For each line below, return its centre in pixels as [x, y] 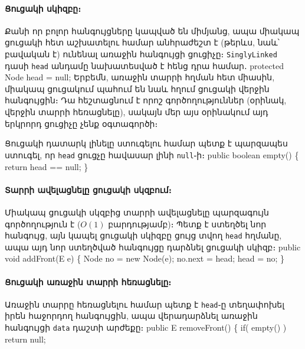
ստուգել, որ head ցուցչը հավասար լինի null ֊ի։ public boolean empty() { [152, 154]
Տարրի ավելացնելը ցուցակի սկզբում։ [88, 189]
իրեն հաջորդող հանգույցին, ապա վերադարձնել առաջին [131, 316]
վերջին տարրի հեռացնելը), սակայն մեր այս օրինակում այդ [137, 112]
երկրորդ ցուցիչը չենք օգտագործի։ [81, 123]
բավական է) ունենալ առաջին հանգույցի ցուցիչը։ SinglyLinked [141, 53]
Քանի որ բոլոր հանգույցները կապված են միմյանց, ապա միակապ [152, 30]
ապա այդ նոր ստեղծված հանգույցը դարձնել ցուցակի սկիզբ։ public [153, 247]
